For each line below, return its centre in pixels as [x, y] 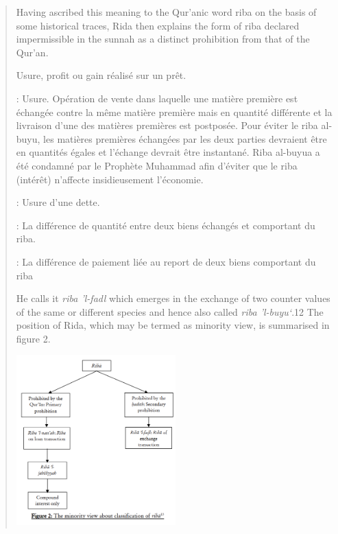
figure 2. [33, 338]
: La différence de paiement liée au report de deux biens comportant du [166, 261]
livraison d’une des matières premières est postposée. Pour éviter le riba [167, 125]
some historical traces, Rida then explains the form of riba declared [158, 25]
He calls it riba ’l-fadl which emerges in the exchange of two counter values [173, 298]
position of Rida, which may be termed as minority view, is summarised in [173, 325]
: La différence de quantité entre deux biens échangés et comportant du [166, 225]
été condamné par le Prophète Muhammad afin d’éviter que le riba [157, 165]
